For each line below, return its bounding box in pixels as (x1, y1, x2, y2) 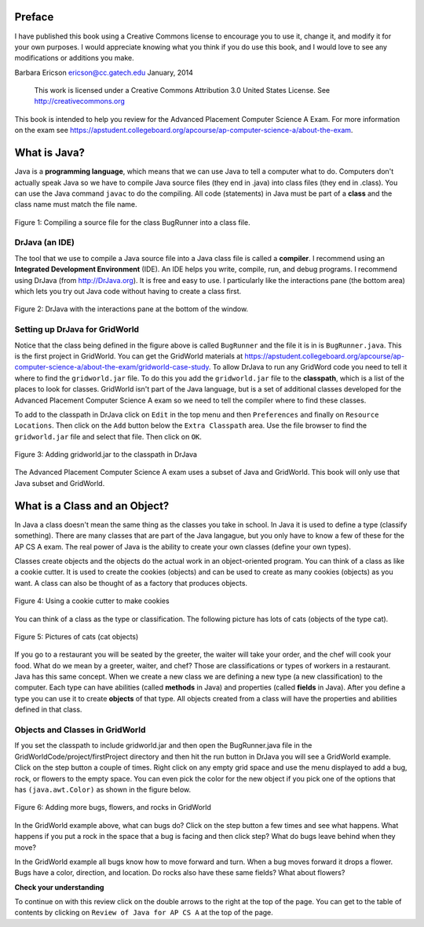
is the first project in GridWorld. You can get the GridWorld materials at (14, 351, 243, 361)
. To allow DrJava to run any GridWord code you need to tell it (208, 362, 408, 372)
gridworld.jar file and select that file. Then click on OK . (14, 432, 202, 441)
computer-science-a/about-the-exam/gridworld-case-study (14, 362, 210, 372)
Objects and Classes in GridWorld (14, 724, 146, 735)
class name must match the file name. (14, 200, 137, 209)
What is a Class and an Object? (14, 499, 170, 513)
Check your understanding (14, 882, 104, 892)
